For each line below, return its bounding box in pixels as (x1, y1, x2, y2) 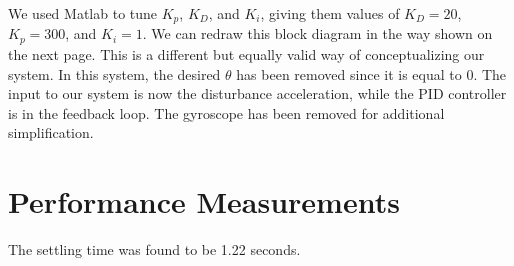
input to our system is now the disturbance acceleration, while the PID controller (8, 83, 507, 104)
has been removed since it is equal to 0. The (236, 63, 507, 84)
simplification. (8, 122, 94, 143)
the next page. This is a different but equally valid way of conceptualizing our (8, 43, 485, 64)
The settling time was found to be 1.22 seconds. (8, 239, 301, 259)
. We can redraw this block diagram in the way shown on (142, 23, 493, 44)
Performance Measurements (8, 181, 400, 222)
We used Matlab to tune (8, 3, 158, 23)
